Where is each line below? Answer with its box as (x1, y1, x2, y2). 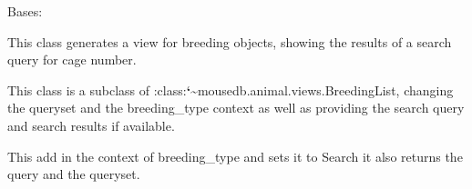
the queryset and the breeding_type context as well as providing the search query (7, 98, 465, 117)
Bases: (7, 2, 43, 20)
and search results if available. (7, 115, 175, 134)
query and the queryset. (7, 164, 140, 184)
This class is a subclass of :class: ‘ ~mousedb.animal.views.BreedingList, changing (7, 80, 454, 99)
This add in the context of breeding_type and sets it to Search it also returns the (7, 146, 463, 165)
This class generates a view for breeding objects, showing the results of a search (7, 32, 452, 51)
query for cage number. (7, 50, 137, 69)
